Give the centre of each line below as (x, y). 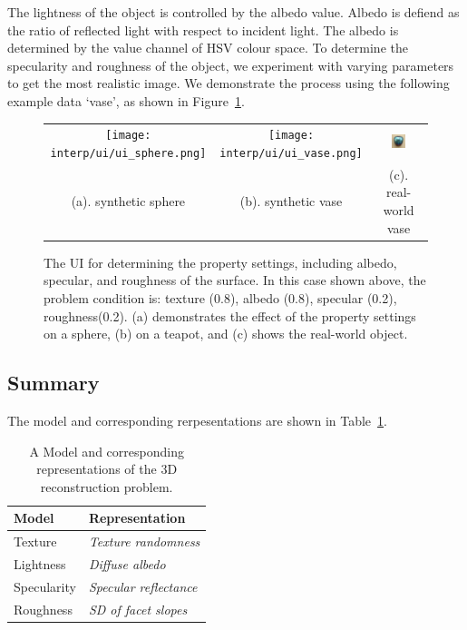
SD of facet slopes (138, 609)
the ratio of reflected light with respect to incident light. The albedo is (203, 30)
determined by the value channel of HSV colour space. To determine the (208, 48)
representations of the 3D (107, 469)
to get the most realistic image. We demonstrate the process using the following (229, 83)
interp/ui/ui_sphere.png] (128, 153)
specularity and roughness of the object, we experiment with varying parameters (231, 65)
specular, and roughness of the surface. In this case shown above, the (235, 280)
